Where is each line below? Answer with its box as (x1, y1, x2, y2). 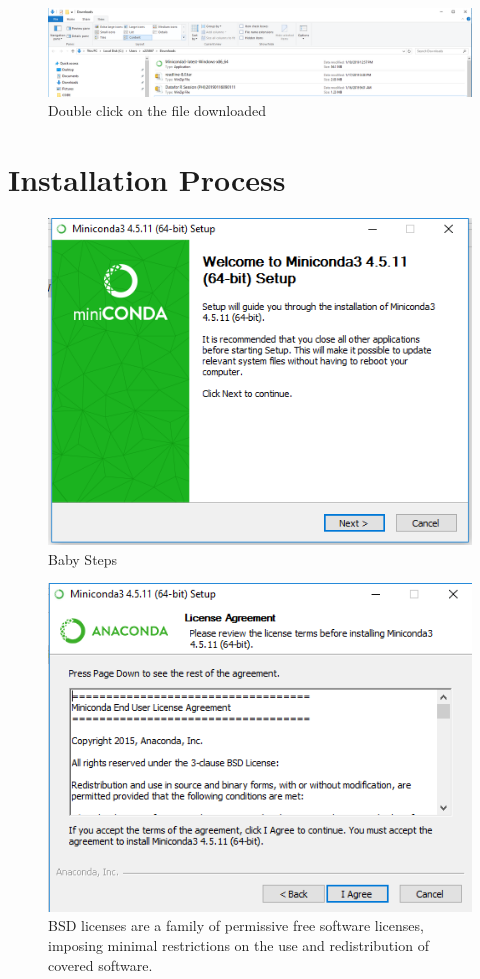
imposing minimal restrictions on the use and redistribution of (48, 934, 429, 955)
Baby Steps (48, 548, 118, 569)
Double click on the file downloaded (48, 100, 266, 121)
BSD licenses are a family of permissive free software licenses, (48, 915, 424, 936)
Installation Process (8, 158, 286, 199)
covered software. (48, 954, 153, 975)
